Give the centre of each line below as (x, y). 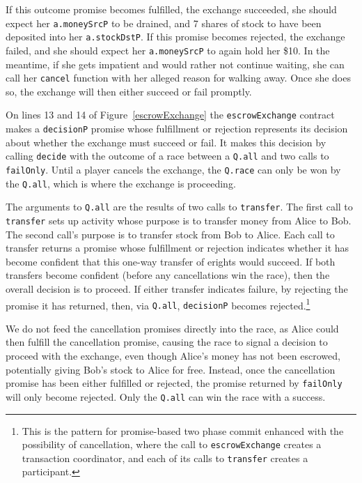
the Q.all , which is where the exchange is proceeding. (121, 183)
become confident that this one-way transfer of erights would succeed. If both (171, 261)
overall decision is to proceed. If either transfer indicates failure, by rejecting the (177, 288)
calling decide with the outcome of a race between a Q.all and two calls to (167, 156)
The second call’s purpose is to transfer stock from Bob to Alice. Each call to (170, 234)
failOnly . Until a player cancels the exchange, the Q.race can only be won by (173, 169)
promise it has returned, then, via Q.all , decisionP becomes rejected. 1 (158, 304)
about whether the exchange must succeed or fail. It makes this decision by (166, 142)
